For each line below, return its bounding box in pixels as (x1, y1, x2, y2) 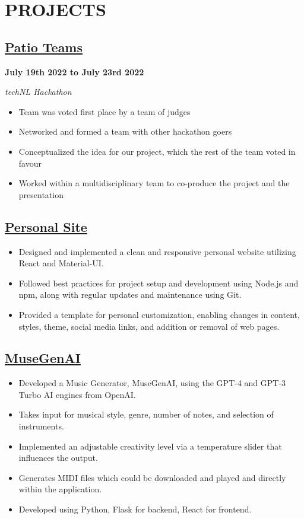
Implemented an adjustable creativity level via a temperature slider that (18, 440, 282, 452)
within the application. (18, 483, 102, 495)
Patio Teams (5, 37, 83, 56)
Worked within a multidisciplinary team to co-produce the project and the (18, 177, 290, 189)
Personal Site (5, 217, 87, 235)
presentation (18, 188, 64, 200)
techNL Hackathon (5, 85, 72, 98)
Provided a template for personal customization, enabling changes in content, (18, 308, 300, 320)
